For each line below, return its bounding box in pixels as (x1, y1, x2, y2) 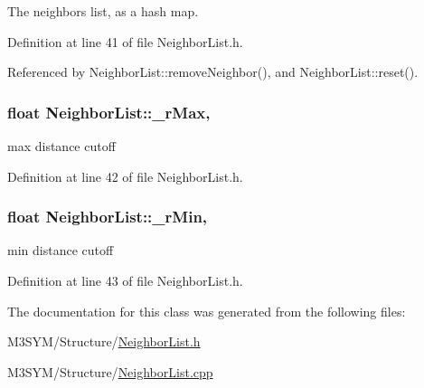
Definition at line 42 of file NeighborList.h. (7, 166, 243, 185)
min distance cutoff (7, 241, 114, 260)
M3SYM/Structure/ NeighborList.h (7, 332, 201, 351)
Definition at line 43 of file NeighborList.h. (7, 271, 243, 289)
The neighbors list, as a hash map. (7, 2, 199, 20)
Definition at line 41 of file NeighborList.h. (7, 32, 243, 51)
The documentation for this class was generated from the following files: (7, 301, 406, 320)
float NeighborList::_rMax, (7, 100, 211, 123)
